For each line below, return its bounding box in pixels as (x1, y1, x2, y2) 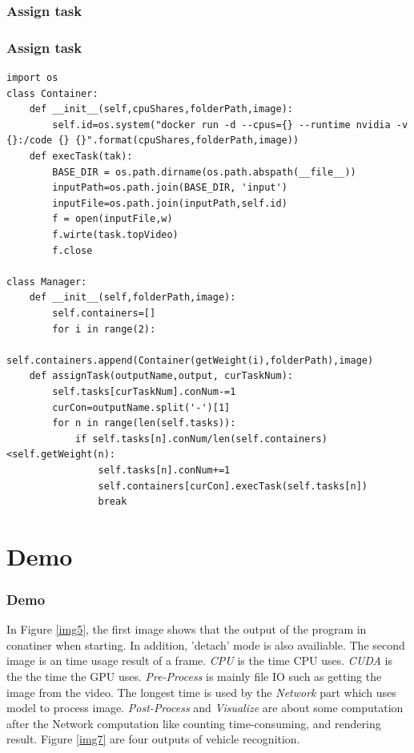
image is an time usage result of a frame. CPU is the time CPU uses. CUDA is (6, 652, 392, 669)
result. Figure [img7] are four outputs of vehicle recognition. (6, 731, 300, 747)
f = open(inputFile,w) (52, 213, 173, 225)
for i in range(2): (52, 323, 156, 335)
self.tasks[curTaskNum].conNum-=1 (52, 385, 236, 397)
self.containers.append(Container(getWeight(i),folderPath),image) (6, 354, 374, 366)
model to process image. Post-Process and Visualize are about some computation (6, 699, 404, 716)
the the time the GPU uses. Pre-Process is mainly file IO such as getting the (6, 668, 382, 685)
